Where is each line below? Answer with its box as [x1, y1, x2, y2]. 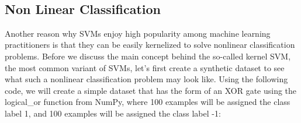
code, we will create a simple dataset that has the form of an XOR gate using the [5, 84, 297, 96]
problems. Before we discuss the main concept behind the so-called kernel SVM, [5, 50, 291, 62]
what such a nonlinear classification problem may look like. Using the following [5, 73, 288, 85]
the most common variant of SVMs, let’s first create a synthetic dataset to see [5, 61, 285, 73]
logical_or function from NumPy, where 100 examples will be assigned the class [5, 96, 290, 108]
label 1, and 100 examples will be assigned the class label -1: [5, 107, 221, 119]
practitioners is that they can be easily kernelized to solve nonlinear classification [5, 38, 295, 51]
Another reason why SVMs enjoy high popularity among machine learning [5, 27, 271, 39]
